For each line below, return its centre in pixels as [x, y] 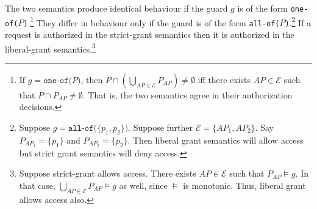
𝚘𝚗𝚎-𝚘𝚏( [58, 80]
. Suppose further [161, 127]
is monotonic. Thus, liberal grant [244, 185]
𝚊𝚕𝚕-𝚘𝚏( [83, 128]
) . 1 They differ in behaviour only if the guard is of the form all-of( [151, 21]
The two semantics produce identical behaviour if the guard [116, 8]
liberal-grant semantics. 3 [50, 48]
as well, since [143, 185]
